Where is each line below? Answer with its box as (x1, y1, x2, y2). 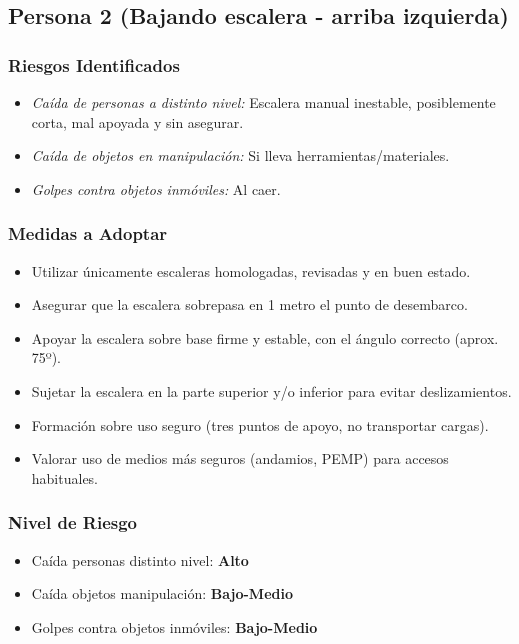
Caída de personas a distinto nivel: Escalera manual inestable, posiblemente (31, 92, 496, 112)
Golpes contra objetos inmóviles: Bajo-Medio (31, 616, 318, 637)
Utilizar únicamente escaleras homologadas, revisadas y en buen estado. (31, 260, 471, 281)
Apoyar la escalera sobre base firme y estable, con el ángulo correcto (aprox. (31, 327, 499, 348)
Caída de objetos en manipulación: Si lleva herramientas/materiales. (31, 145, 450, 166)
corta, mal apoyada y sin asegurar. (31, 111, 244, 132)
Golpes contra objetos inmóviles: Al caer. (31, 178, 281, 199)
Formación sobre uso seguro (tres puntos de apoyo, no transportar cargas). (31, 414, 489, 435)
